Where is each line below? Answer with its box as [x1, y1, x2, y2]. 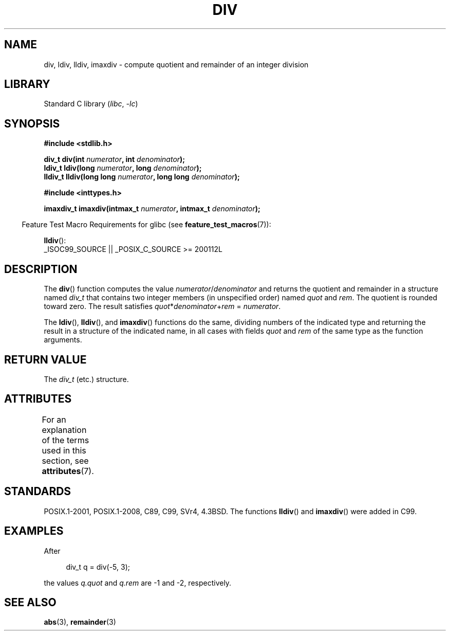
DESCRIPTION [4, 262, 78, 276]
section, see [42, 455, 89, 466]
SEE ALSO [4, 595, 57, 609]
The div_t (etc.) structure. [44, 374, 129, 384]
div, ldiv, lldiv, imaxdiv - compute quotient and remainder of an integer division [44, 60, 309, 69]
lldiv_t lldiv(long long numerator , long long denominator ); [44, 172, 240, 182]
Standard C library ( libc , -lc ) [44, 99, 138, 108]
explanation [42, 424, 87, 435]
